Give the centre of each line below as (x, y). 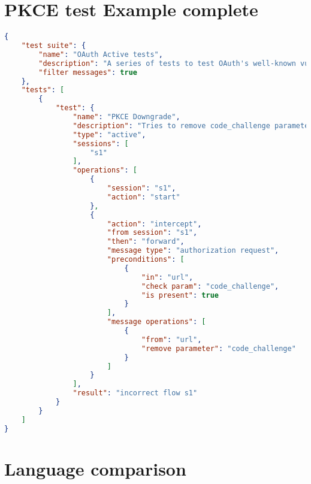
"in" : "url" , (167, 277)
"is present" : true (180, 295)
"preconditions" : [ (146, 259)
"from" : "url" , (172, 339)
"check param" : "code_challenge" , (210, 286)
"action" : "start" (144, 197)
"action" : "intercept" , (154, 224)
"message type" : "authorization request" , (193, 251)
